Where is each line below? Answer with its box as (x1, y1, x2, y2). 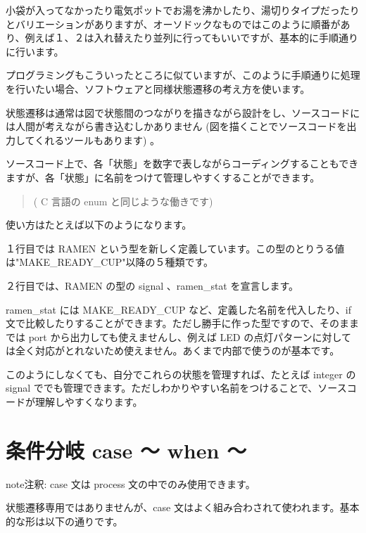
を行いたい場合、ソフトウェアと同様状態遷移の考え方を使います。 (6, 81, 310, 96)
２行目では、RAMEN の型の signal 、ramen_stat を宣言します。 (6, 278, 299, 293)
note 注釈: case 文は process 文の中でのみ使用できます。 (6, 476, 255, 491)
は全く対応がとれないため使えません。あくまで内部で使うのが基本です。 (6, 343, 340, 358)
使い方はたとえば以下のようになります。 (6, 217, 192, 232)
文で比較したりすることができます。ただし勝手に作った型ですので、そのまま (6, 316, 360, 330)
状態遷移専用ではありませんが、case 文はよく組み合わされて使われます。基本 (6, 500, 360, 515)
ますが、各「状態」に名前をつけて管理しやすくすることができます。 (6, 169, 320, 184)
